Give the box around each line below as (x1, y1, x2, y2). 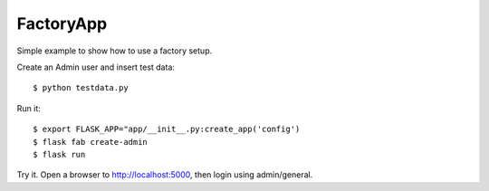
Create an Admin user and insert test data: (16, 62, 176, 72)
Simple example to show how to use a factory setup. (16, 45, 213, 56)
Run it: (16, 102, 41, 113)
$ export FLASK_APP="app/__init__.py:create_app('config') (33, 124, 301, 135)
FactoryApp (16, 14, 108, 33)
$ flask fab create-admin (33, 137, 149, 147)
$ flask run (33, 149, 86, 159)
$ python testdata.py (33, 82, 129, 93)
